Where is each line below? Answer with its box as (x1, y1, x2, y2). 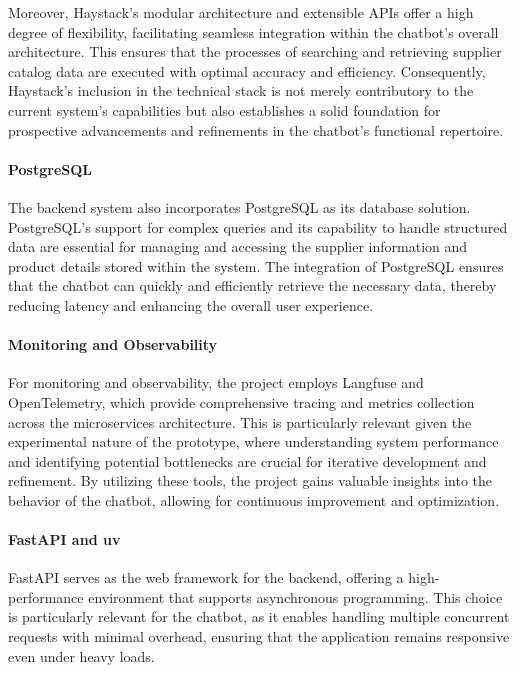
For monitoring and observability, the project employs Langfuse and (8, 372, 424, 393)
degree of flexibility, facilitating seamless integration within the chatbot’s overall (8, 21, 499, 42)
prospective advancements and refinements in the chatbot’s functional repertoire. (8, 119, 504, 140)
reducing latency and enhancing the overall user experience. (8, 294, 374, 315)
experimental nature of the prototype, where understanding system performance (8, 431, 499, 452)
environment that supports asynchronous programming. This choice (88, 586, 503, 607)
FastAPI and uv (8, 529, 121, 550)
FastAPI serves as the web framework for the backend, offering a (8, 567, 404, 588)
